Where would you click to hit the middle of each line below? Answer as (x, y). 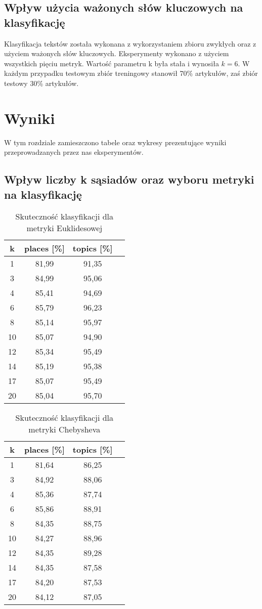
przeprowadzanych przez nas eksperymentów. (74, 152)
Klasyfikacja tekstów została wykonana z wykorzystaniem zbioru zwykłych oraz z (130, 43)
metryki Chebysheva (64, 429)
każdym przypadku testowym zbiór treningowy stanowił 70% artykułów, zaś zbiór (131, 73)
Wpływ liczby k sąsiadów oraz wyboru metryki (129, 179)
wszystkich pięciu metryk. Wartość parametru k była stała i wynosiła (112, 63)
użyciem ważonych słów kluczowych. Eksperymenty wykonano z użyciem (117, 53)
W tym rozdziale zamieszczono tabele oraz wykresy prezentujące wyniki (115, 142)
